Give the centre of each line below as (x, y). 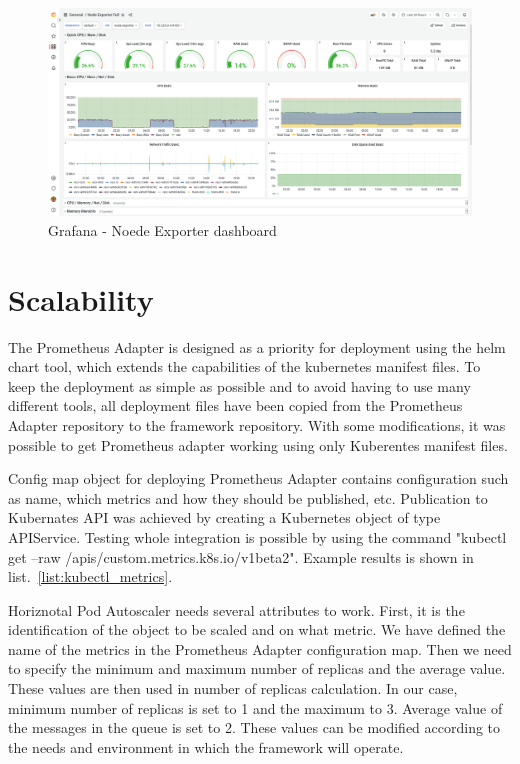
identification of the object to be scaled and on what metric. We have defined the (257, 629)
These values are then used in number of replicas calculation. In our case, (233, 688)
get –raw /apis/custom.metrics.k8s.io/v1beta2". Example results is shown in (241, 556)
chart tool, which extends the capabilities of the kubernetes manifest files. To (244, 366)
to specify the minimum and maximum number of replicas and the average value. (257, 668)
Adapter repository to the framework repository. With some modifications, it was (257, 424)
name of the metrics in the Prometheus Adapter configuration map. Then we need (260, 648)
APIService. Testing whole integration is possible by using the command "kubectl (257, 536)
